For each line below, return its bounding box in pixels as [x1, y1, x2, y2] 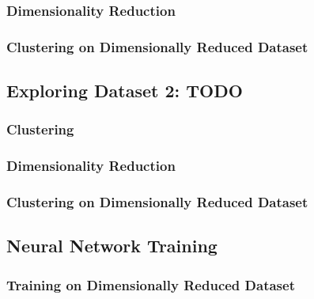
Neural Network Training [6, 233, 218, 258]
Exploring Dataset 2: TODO [6, 78, 243, 103]
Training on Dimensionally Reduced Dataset [6, 274, 295, 294]
